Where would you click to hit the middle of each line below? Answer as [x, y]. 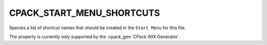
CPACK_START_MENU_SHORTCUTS [85, 13]
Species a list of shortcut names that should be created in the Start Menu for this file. [97, 28]
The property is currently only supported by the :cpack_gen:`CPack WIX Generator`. [95, 37]
